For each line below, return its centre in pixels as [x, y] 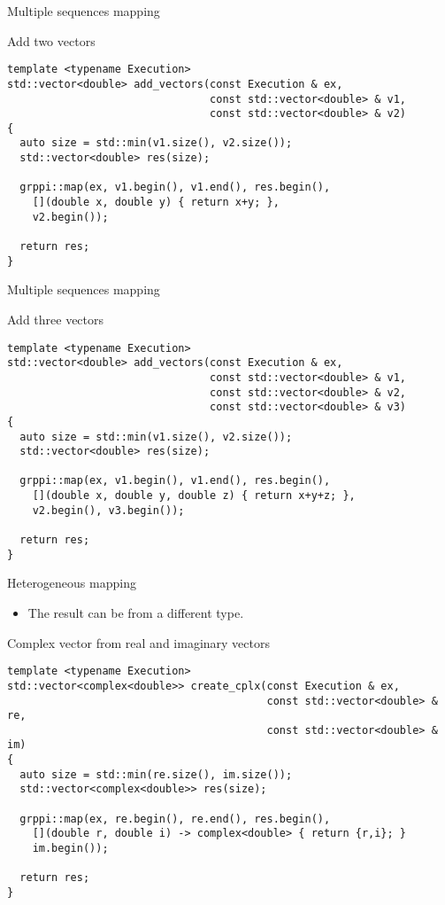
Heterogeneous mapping [72, 583]
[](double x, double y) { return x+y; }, [156, 203]
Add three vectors [56, 319]
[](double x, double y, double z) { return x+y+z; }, [194, 496]
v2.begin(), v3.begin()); [108, 510]
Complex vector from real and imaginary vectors [138, 642]
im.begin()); [70, 849]
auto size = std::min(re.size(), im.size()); [156, 774]
